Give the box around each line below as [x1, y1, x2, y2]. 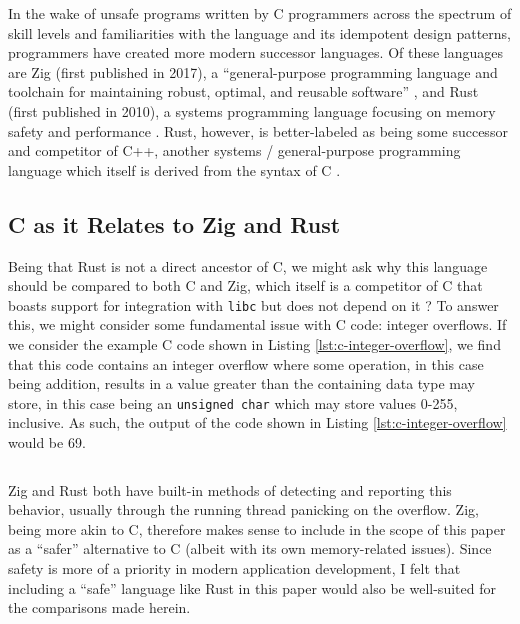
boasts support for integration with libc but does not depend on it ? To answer [8, 294, 499, 315]
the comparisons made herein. [8, 597, 191, 618]
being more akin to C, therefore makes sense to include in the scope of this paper [8, 518, 506, 539]
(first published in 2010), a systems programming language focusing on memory [8, 100, 496, 121]
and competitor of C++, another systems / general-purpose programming [8, 140, 461, 161]
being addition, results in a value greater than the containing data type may [8, 373, 475, 394]
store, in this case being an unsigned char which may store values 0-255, [8, 392, 458, 413]
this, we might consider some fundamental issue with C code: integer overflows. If [8, 314, 507, 335]
